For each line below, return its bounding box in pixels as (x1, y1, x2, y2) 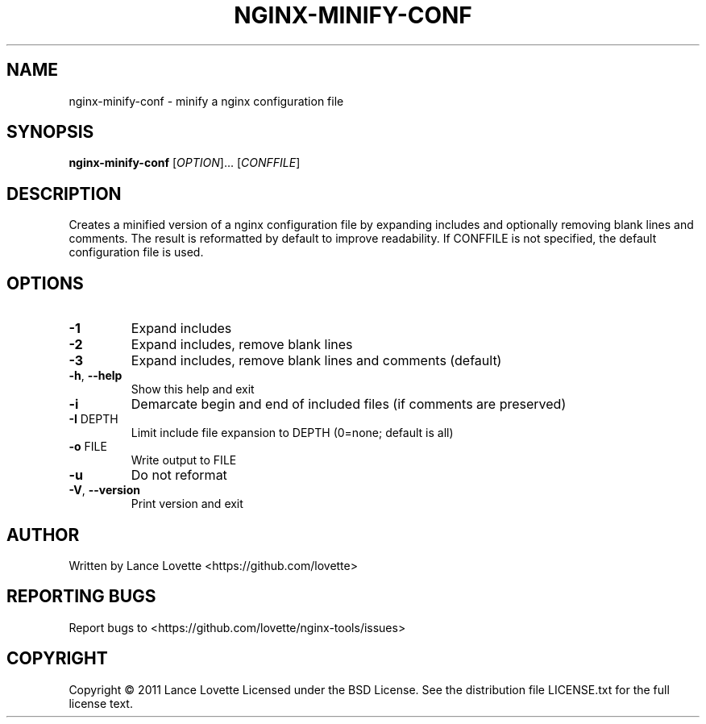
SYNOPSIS (6, 122, 94, 143)
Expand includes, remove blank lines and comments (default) (131, 352, 502, 369)
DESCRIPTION (6, 183, 122, 204)
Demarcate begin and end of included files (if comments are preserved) (131, 396, 567, 413)
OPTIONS (6, 273, 84, 293)
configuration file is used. (69, 245, 204, 260)
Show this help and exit (131, 382, 255, 397)
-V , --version (69, 483, 140, 497)
